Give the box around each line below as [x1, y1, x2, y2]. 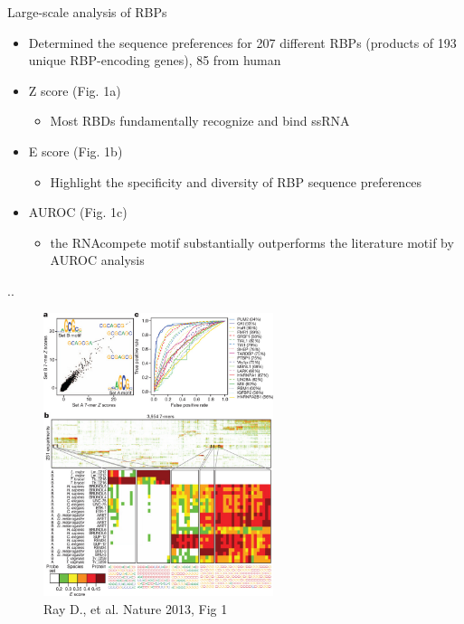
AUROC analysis [50, 251, 145, 269]
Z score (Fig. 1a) [28, 80, 121, 99]
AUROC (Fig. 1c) [28, 203, 128, 222]
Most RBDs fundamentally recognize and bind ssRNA [50, 111, 350, 130]
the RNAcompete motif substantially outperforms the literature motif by [50, 232, 454, 251]
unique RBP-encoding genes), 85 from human [28, 51, 281, 70]
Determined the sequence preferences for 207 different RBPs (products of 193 [28, 33, 457, 52]
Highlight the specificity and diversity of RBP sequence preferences [50, 172, 422, 191]
